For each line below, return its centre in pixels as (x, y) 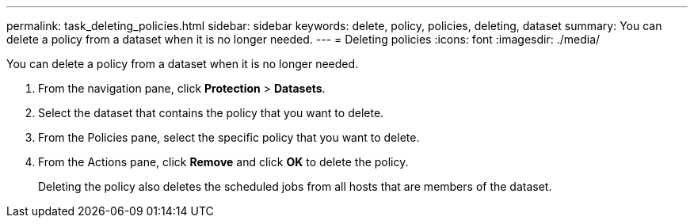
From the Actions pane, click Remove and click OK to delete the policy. (223, 162)
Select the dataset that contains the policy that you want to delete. (211, 113)
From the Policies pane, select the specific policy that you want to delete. (229, 137)
